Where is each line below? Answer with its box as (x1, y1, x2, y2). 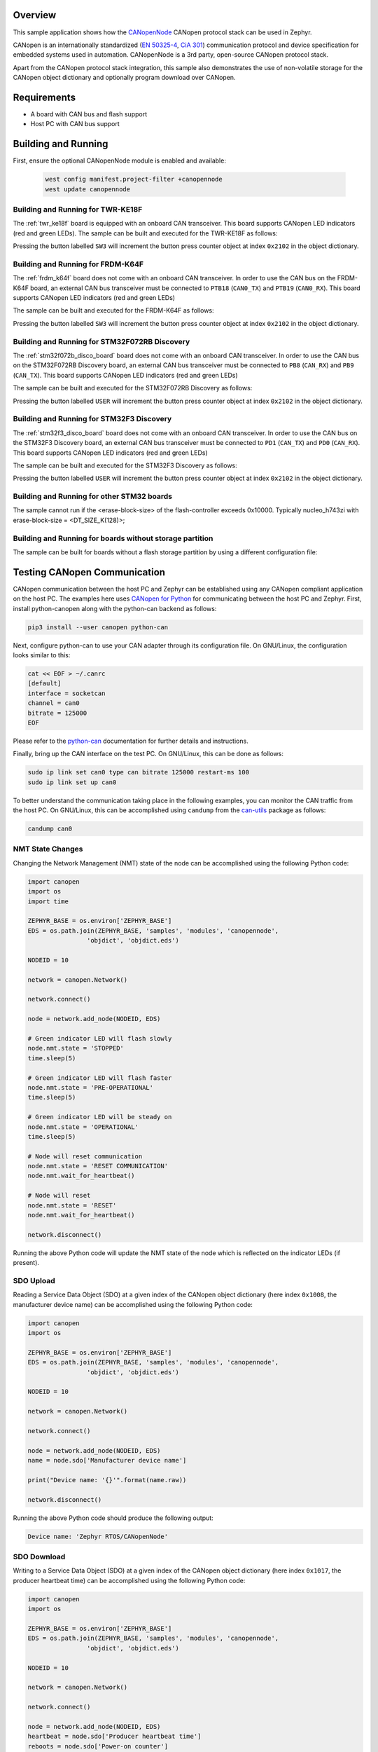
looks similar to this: (13, 651, 71, 659)
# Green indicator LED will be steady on (27, 1113, 172, 1121)
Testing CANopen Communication (13, 566, 166, 578)
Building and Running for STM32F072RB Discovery (13, 336, 190, 346)
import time (27, 897, 69, 905)
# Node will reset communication (27, 1152, 143, 1160)
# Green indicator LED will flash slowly (27, 1034, 172, 1043)
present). (13, 1259, 40, 1267)
